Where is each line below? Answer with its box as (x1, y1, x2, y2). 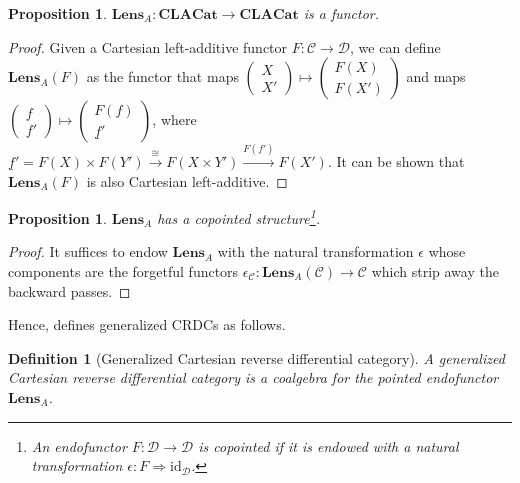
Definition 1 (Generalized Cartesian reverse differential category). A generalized (8, 347, 505, 368)
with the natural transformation (217, 241, 414, 262)
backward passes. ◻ (8, 280, 131, 301)
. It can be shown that (327, 150, 465, 171)
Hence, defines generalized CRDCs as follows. (8, 314, 286, 335)
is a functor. (303, 3, 380, 23)
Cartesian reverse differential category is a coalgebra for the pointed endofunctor (8, 367, 499, 388)
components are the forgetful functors (8, 261, 239, 282)
